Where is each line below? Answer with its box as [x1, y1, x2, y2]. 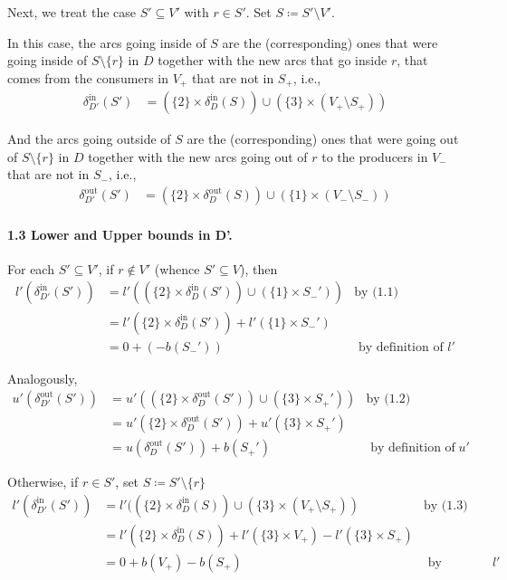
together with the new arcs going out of [88, 147, 308, 166]
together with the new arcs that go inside [158, 51, 387, 70]
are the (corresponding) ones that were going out [187, 129, 459, 148]
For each [7, 259, 54, 278]
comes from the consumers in [7, 68, 168, 87]
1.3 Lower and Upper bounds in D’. [7, 224, 233, 243]
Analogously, [7, 368, 78, 387]
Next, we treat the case [7, 3, 137, 21]
